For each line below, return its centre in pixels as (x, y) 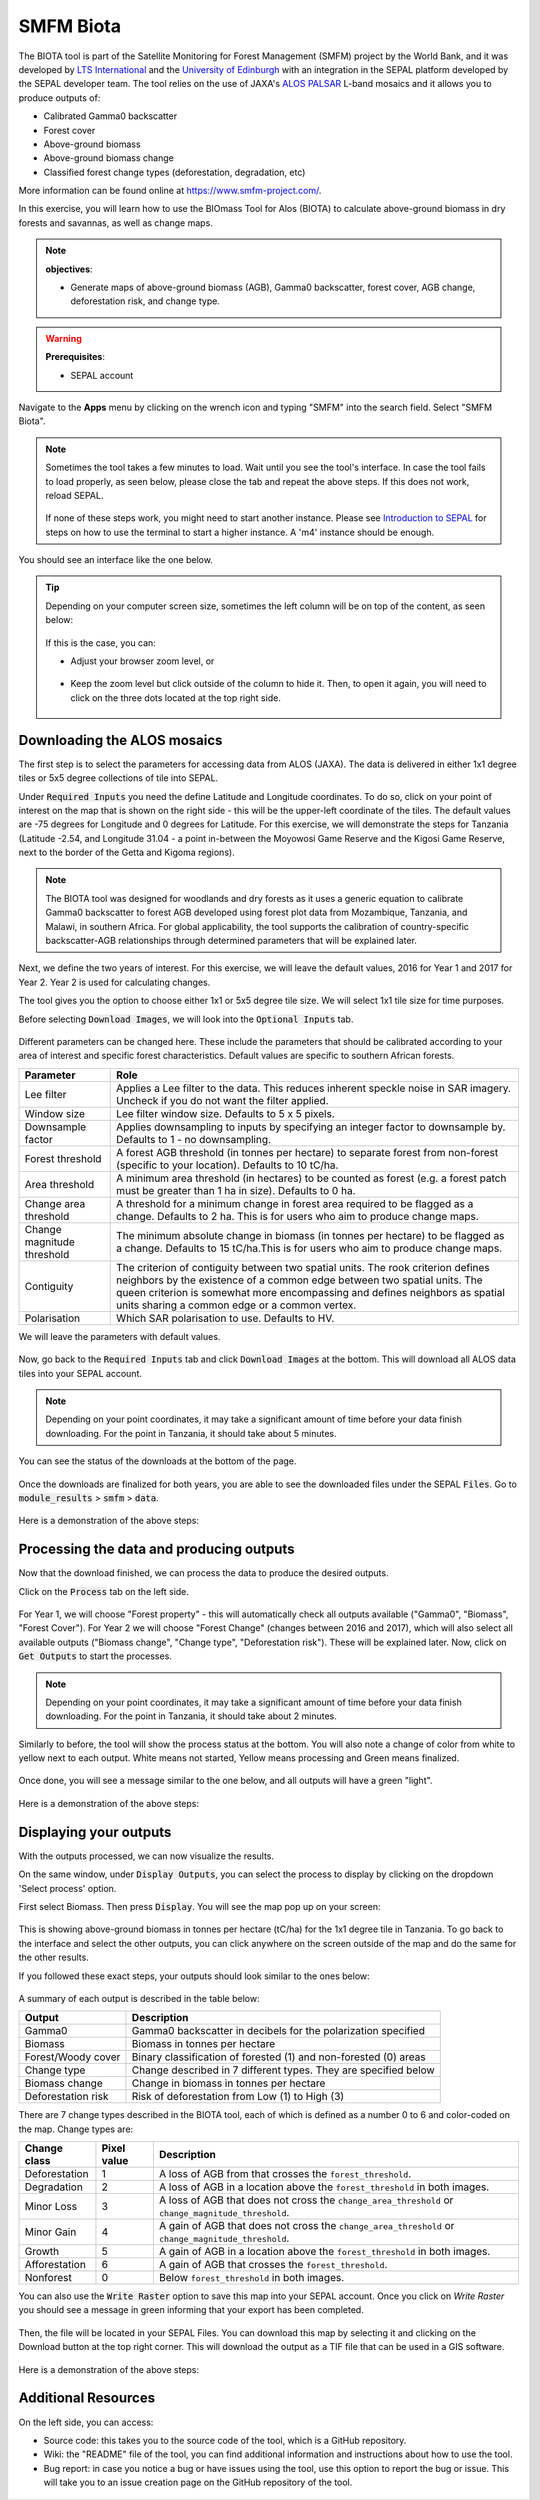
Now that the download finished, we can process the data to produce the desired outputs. (203, 1573)
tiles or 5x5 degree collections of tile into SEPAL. (118, 778)
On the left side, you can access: (86, 2422)
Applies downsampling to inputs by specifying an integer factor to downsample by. (311, 1127)
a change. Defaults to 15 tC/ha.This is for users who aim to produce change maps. (309, 1248)
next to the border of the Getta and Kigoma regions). (126, 852)
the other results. (53, 1957)
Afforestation (55, 2265)
